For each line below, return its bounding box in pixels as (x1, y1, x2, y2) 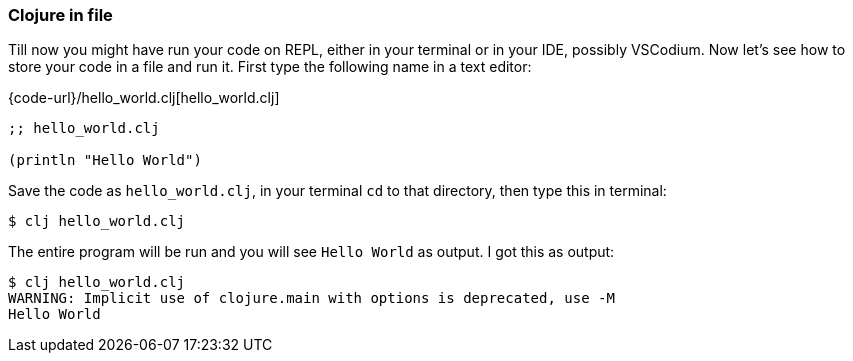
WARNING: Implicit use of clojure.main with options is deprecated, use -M (8, 290, 615, 307)
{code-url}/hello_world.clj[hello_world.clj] (8, 89, 280, 107)
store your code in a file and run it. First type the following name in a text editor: (8, 58, 532, 76)
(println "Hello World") (8, 152, 202, 169)
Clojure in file (8, 5, 113, 25)
